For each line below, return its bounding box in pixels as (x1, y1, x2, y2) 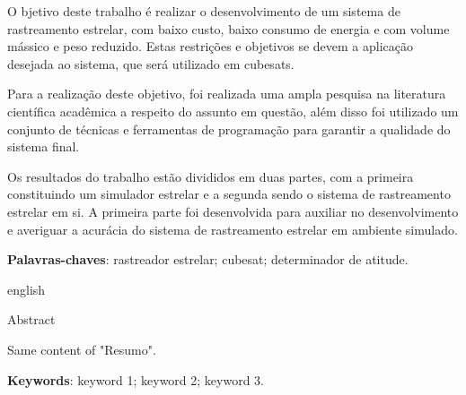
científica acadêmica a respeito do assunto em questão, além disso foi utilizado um (7, 101, 459, 120)
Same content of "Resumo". (7, 339, 156, 358)
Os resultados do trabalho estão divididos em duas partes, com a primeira (7, 167, 414, 185)
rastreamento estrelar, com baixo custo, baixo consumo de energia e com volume (7, 19, 450, 38)
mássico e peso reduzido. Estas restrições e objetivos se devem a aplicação (7, 37, 414, 56)
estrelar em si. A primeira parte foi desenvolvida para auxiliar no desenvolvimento (7, 202, 459, 220)
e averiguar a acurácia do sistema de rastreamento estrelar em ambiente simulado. (7, 219, 458, 238)
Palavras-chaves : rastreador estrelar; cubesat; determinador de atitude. (7, 250, 409, 269)
